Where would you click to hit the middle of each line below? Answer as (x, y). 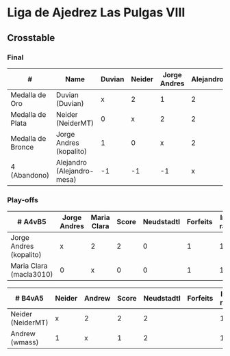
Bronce (22, 147)
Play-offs (23, 200)
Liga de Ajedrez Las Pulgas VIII (96, 13)
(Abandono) (30, 175)
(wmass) (25, 342)
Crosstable (31, 38)
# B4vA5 (29, 299)
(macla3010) (32, 275)
